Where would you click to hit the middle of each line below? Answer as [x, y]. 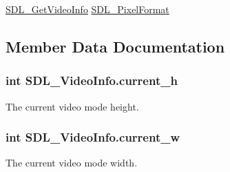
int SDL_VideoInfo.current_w [93, 137]
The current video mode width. [72, 163]
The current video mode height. [72, 106]
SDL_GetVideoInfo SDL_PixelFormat [87, 9]
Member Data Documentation [115, 46]
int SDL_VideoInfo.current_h [92, 80]
